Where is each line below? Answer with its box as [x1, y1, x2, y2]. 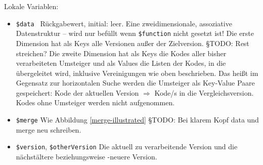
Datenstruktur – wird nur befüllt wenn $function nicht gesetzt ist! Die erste [16, 28, 254, 38]
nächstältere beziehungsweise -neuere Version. [16, 151, 157, 161]
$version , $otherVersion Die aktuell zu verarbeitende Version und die [16, 141, 238, 152]
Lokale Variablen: [4, 1, 59, 11]
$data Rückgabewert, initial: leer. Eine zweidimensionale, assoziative [16, 18, 232, 28]
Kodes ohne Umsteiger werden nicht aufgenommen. [16, 97, 175, 108]
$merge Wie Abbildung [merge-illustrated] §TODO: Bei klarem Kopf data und [16, 114, 259, 125]
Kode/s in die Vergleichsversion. [154, 87, 254, 98]
